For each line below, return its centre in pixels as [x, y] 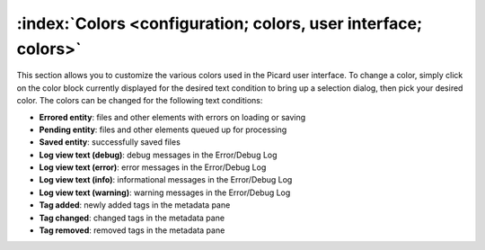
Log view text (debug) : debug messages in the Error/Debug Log [158, 155]
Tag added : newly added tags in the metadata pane [135, 205]
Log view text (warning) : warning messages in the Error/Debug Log [165, 192]
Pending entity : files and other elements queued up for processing [163, 129]
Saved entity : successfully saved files [110, 142]
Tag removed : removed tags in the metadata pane [132, 230]
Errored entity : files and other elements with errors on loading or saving [172, 117]
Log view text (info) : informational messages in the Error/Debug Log [166, 180]
